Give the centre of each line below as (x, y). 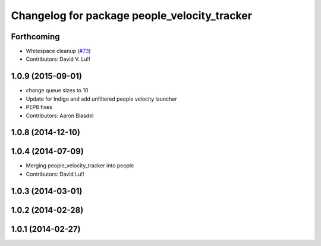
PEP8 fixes (39, 107)
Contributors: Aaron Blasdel (60, 116)
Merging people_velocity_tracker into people (80, 166)
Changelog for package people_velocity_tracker (132, 15)
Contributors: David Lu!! (55, 174)
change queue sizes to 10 (57, 91)
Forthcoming (35, 37)
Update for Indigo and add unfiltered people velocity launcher (102, 99)
